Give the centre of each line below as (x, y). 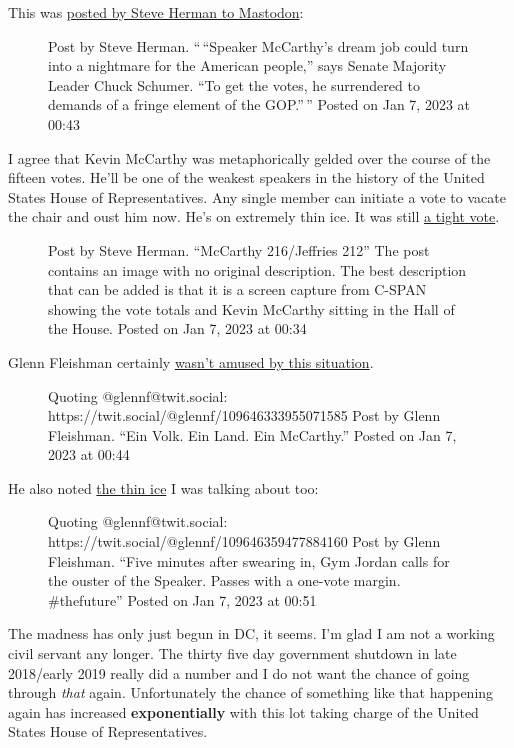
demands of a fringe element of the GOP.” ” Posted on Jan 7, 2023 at (259, 104)
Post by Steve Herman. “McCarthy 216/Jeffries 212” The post (239, 249)
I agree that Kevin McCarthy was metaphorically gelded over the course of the (249, 157)
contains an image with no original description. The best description (257, 269)
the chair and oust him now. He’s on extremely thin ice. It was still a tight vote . (254, 216)
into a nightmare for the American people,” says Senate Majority (247, 65)
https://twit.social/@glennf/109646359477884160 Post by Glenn (244, 541)
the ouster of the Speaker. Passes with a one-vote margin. (224, 580)
